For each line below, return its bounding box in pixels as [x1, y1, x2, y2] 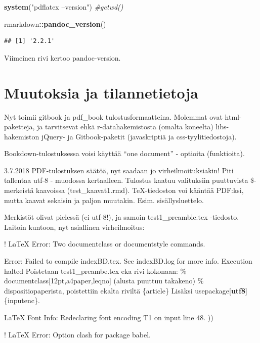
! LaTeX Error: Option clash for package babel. [4, 329, 151, 339]
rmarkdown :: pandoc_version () [4, 18, 106, 29]
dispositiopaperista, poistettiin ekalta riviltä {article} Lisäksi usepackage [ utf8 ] [4, 285, 247, 296]
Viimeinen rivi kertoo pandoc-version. [4, 52, 121, 63]
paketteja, [4, 121, 35, 132]
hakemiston [4, 131, 39, 141]
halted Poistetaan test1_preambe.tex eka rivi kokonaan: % [4, 265, 187, 276]
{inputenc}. [4, 295, 40, 306]
